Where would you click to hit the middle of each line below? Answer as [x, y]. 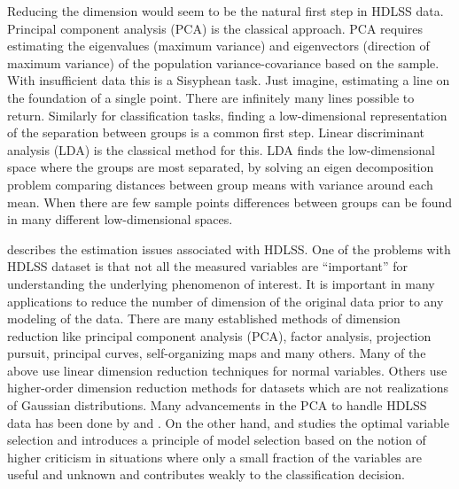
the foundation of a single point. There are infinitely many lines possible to [211, 97]
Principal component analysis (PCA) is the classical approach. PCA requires [215, 28]
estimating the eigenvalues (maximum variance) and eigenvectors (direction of [218, 46]
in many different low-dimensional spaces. [120, 219]
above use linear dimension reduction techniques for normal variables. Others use [227, 370]
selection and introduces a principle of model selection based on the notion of [217, 440]
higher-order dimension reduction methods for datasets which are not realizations [228, 388]
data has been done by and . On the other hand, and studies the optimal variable [228, 422]
